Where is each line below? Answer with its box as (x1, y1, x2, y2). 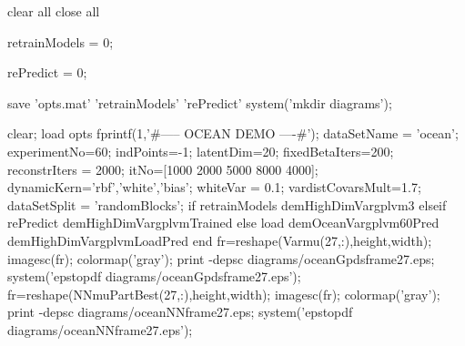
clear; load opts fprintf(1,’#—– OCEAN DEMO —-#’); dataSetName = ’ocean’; (7, 124, 459, 143)
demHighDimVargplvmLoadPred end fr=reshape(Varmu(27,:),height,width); (7, 230, 432, 249)
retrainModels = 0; (7, 32, 114, 51)
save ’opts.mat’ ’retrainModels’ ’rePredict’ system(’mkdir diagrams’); (7, 93, 392, 112)
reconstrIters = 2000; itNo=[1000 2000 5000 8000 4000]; (7, 159, 318, 178)
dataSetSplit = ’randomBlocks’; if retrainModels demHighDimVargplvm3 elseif (7, 195, 447, 214)
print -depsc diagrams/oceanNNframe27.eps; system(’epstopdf (7, 302, 353, 321)
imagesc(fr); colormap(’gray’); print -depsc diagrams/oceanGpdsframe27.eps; (7, 249, 435, 268)
